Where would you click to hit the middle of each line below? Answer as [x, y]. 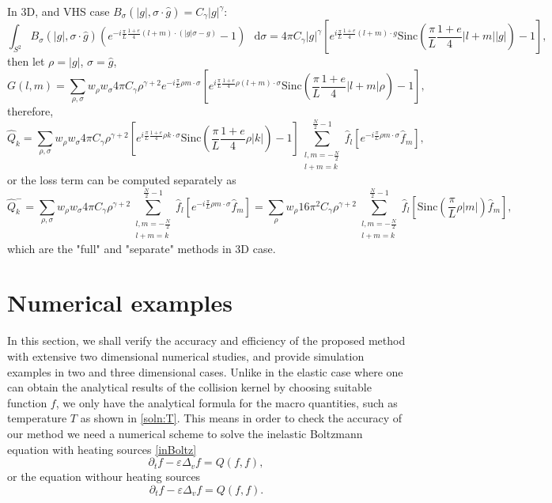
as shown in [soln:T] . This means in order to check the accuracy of [241, 418]
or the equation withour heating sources [104, 477]
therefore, [30, 111]
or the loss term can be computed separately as [122, 180]
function [27, 402]
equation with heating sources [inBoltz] [102, 449]
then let [26, 61]
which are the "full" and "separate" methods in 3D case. [142, 248]
